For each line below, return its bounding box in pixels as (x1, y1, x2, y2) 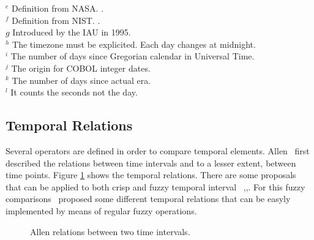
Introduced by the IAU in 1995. (12, 26, 131, 39)
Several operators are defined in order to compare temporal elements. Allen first (6, 144, 310, 157)
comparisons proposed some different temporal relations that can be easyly (6, 192, 291, 205)
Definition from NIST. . (12, 13, 100, 26)
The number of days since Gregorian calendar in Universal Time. (10, 50, 255, 62)
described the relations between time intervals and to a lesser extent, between (6, 156, 296, 169)
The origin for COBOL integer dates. (11, 61, 151, 74)
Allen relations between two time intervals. (30, 225, 190, 238)
